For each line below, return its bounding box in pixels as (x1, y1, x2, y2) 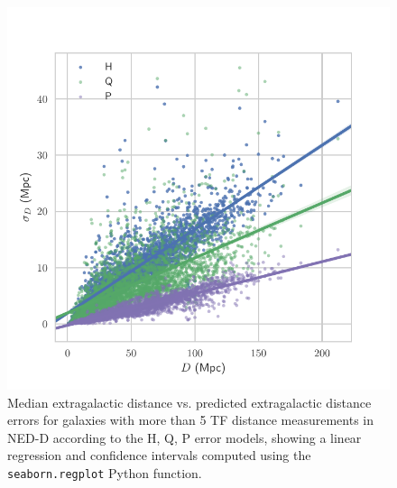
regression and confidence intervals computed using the (7, 446, 311, 465)
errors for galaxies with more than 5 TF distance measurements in (7, 410, 374, 429)
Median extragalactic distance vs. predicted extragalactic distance (7, 392, 372, 411)
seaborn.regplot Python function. (7, 463, 202, 482)
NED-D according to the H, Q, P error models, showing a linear (7, 428, 362, 447)
